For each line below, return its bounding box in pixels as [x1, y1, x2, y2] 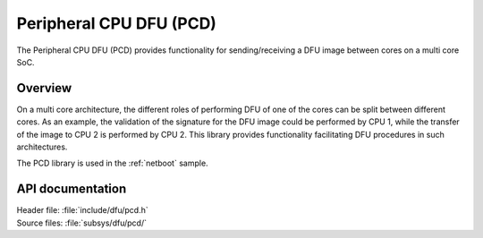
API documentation [16, 182, 127, 197]
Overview [16, 81, 72, 96]
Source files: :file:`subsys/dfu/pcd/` [16, 217, 148, 228]
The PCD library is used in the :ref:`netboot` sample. [16, 157, 209, 169]
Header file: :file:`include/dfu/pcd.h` [16, 205, 148, 216]
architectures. [16, 141, 68, 152]
